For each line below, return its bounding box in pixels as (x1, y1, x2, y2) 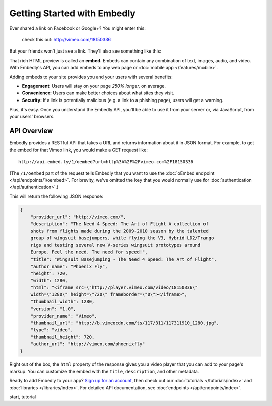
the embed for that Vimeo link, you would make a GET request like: (9, 147, 148, 153)
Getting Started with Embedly (9, 8, 136, 19)
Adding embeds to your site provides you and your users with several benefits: (9, 74, 173, 80)
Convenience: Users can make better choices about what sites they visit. (22, 90, 175, 96)
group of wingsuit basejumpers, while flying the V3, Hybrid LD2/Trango (30, 235, 214, 241)
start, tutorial (9, 394, 36, 400)
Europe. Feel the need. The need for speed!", (30, 249, 148, 255)
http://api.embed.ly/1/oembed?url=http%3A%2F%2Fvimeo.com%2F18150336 (18, 159, 194, 165)
